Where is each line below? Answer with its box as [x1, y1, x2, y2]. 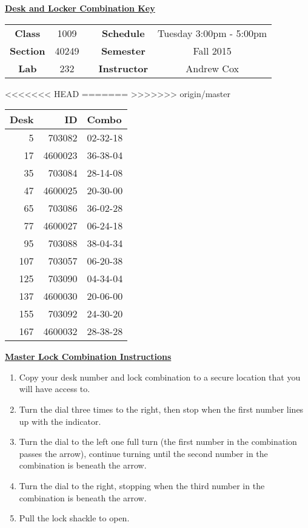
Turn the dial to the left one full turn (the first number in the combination [19, 435, 297, 448]
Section [10, 43, 45, 58]
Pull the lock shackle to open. [19, 512, 130, 524]
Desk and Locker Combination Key [5, 2, 155, 14]
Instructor [98, 61, 149, 75]
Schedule [102, 25, 145, 40]
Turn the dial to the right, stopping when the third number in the [19, 479, 265, 492]
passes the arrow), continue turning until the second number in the [19, 447, 268, 459]
